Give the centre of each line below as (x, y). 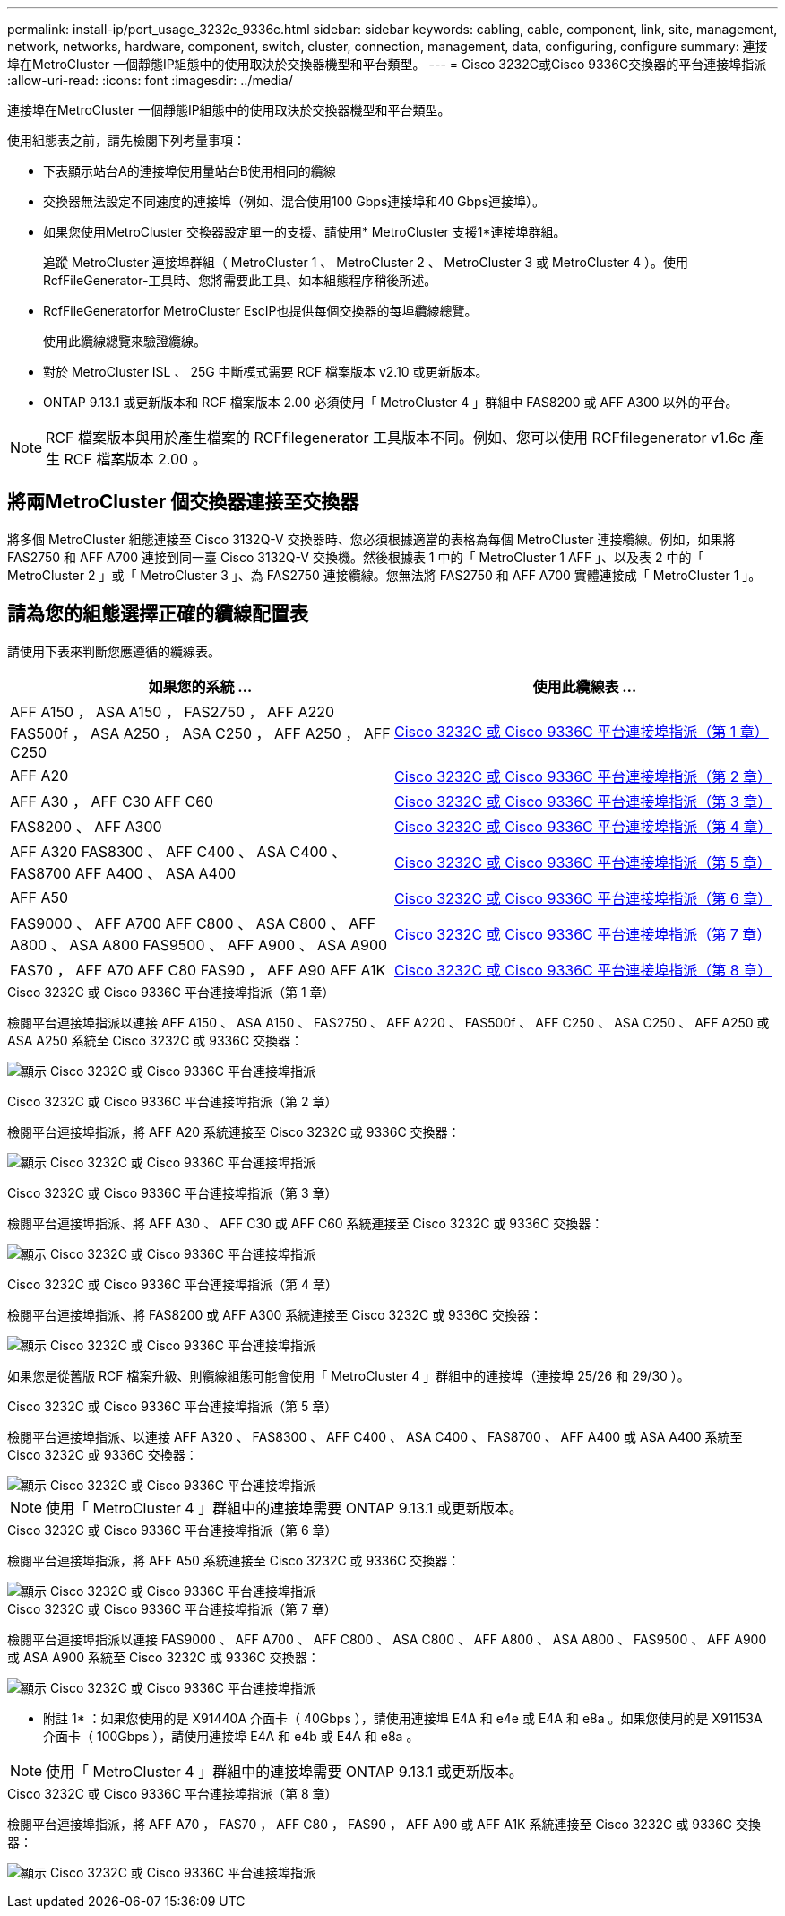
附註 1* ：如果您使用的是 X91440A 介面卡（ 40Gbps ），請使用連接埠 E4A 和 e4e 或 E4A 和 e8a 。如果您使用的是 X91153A (403, 1718)
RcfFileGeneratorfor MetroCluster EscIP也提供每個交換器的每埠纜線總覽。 (260, 311)
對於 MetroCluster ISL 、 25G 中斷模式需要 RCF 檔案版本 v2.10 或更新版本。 (266, 372)
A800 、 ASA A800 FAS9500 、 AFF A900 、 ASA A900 (199, 945)
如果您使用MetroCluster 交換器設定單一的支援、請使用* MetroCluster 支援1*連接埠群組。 (305, 232)
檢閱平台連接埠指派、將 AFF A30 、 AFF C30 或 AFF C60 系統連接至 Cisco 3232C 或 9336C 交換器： (306, 1223)
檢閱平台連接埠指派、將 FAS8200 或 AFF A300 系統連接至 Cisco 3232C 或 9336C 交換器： (275, 1314)
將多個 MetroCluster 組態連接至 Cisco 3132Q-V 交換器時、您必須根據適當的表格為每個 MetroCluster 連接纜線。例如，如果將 (371, 539)
